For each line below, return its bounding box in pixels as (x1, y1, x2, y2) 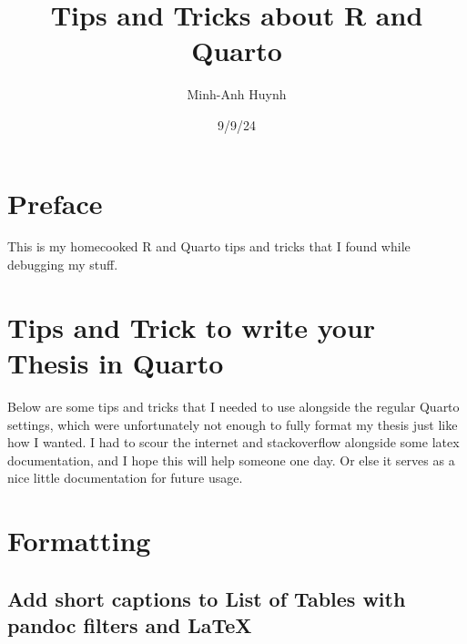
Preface (7, 184, 103, 221)
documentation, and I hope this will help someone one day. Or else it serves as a (7, 450, 455, 469)
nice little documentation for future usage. (7, 468, 243, 487)
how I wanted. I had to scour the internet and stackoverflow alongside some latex (7, 433, 460, 452)
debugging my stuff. (7, 255, 118, 274)
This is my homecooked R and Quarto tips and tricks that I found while (7, 237, 411, 256)
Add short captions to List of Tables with (7, 584, 406, 612)
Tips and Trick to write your (7, 308, 376, 345)
